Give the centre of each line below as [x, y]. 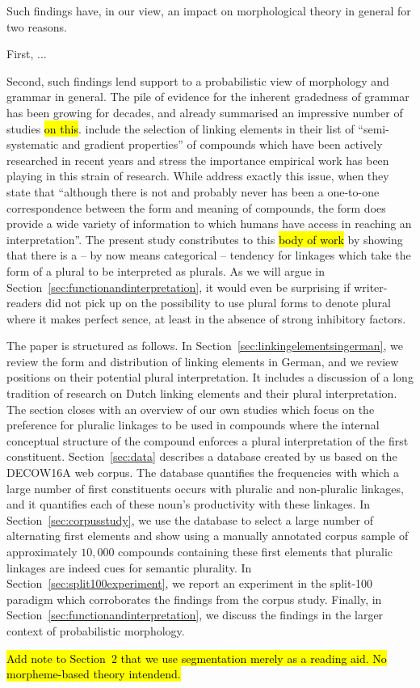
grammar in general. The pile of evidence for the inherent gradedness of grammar [208, 97]
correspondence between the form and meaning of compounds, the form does [196, 207]
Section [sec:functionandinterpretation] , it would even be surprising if [178, 287]
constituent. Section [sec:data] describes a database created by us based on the [202, 456]
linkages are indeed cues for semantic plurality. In [129, 567]
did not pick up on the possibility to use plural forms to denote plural [218, 303]
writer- [371, 287]
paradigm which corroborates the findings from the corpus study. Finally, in [194, 599]
